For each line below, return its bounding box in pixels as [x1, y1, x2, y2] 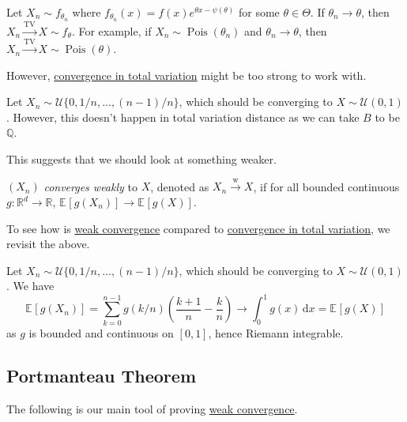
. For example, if [71, 22, 152, 39]
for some [238, 4, 280, 20]
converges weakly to [43, 178, 138, 194]
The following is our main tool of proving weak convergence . [6, 400, 298, 416]
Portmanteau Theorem [6, 363, 197, 387]
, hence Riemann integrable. [208, 324, 344, 341]
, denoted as [150, 178, 209, 194]
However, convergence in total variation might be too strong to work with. [6, 66, 367, 83]
